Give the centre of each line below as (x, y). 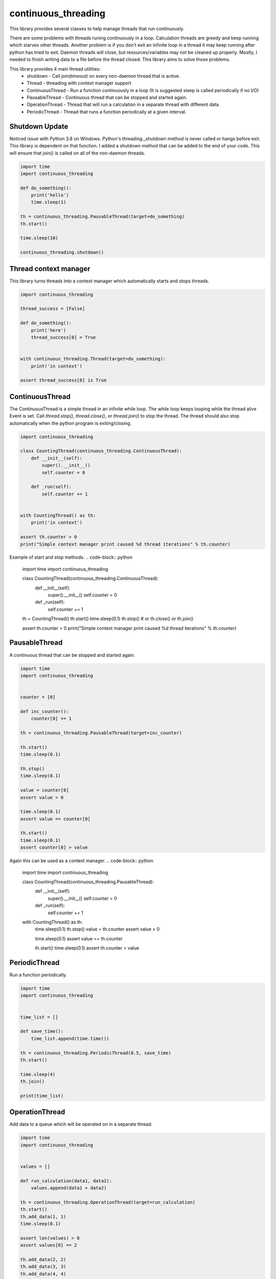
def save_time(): (42, 1031)
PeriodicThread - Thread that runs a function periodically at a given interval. (107, 112)
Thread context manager (50, 269)
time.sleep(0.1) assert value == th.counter (79, 938)
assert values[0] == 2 (49, 1245)
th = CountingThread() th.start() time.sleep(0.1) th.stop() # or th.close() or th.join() (108, 619)
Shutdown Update (39, 126)
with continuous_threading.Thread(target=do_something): (93, 359)
